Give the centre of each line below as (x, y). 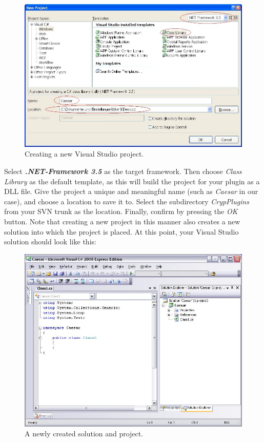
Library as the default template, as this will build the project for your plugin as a (132, 181)
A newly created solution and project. (84, 434)
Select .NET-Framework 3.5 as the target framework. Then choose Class (123, 171)
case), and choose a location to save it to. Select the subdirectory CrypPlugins (127, 201)
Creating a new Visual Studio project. (84, 154)
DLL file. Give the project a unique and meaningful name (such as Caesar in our (131, 191)
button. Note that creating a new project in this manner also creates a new (122, 221)
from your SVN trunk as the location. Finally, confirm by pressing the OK (121, 211)
